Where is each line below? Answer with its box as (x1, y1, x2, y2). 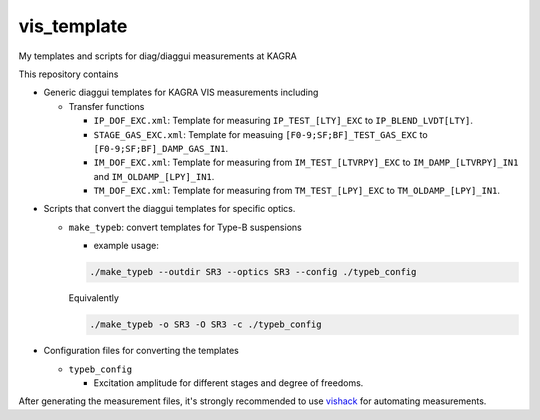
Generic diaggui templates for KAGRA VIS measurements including (43, 86, 319, 99)
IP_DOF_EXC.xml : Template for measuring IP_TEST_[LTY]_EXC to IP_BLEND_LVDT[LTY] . (93, 115, 474, 127)
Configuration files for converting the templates (43, 345, 239, 357)
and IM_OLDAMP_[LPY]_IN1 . (93, 170, 215, 182)
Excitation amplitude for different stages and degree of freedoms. (93, 376, 364, 389)
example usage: (93, 240, 159, 252)
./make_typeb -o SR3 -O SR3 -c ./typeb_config (89, 319, 322, 330)
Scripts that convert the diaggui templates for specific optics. (43, 203, 296, 215)
